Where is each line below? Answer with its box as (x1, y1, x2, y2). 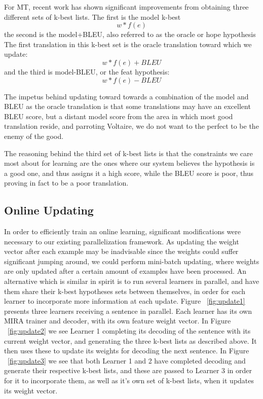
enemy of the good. (4, 130, 64, 141)
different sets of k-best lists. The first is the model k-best (4, 11, 181, 22)
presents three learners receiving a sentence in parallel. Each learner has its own (4, 305, 252, 316)
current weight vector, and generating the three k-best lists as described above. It (4, 335, 257, 346)
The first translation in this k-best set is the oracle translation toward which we (4, 39, 252, 49)
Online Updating (4, 202, 94, 218)
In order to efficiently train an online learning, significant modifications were (4, 226, 241, 237)
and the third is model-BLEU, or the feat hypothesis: (4, 66, 170, 77)
